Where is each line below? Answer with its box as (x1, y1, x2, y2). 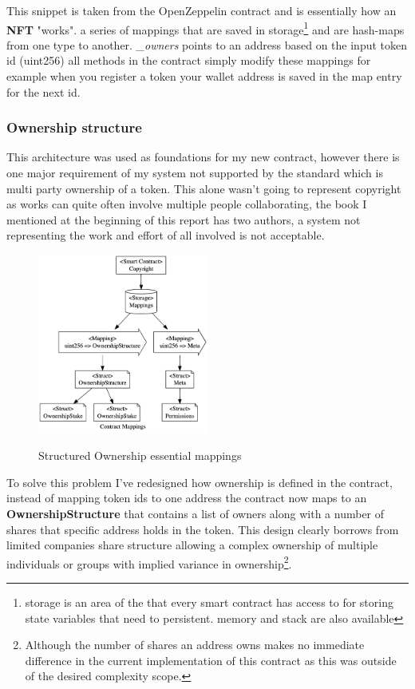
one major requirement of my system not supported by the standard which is (6, 164, 383, 181)
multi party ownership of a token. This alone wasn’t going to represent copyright (6, 180, 401, 196)
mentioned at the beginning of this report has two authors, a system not (6, 211, 361, 228)
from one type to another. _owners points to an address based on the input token (6, 36, 408, 53)
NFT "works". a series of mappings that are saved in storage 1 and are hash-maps (6, 18, 405, 38)
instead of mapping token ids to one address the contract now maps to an (6, 489, 367, 506)
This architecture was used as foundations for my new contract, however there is (6, 148, 400, 165)
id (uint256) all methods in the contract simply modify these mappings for (6, 52, 371, 69)
